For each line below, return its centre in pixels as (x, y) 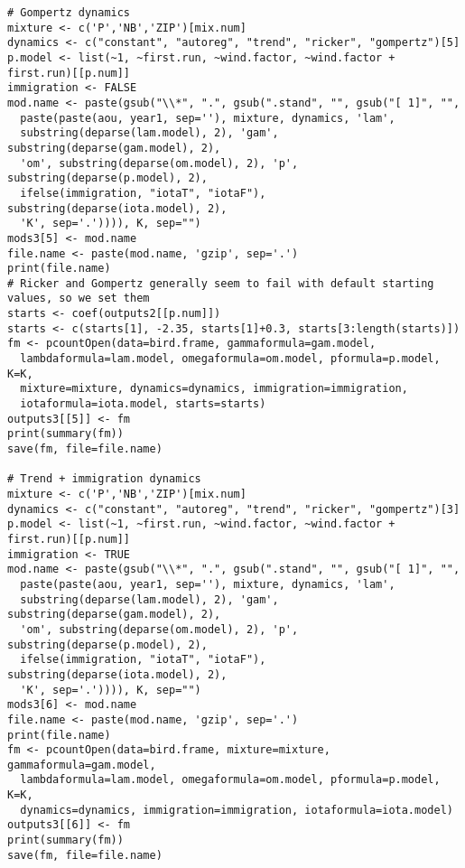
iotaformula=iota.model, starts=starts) (143, 404)
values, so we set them (79, 299)
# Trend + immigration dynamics (104, 479)
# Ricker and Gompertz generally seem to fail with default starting (221, 283)
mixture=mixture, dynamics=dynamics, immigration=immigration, (214, 389)
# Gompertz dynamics (69, 13)
